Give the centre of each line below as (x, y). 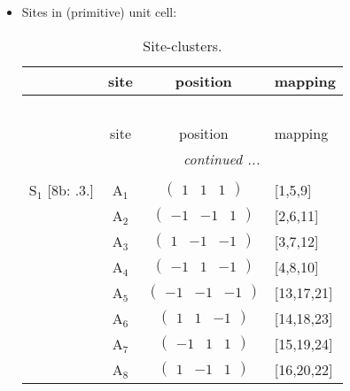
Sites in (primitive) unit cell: (99, 11)
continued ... (222, 158)
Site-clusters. (183, 45)
